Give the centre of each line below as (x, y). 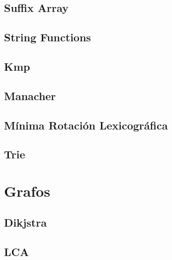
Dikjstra (25, 222)
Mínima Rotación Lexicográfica (86, 125)
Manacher (30, 95)
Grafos (27, 191)
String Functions (47, 37)
